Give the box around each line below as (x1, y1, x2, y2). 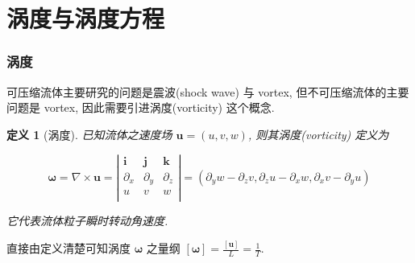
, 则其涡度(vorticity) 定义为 (247, 125, 389, 142)
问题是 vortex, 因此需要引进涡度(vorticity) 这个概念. (6, 99, 275, 116)
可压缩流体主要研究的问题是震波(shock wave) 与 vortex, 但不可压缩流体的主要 (6, 83, 409, 100)
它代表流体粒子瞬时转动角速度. (6, 212, 168, 229)
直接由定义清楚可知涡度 (6, 240, 131, 257)
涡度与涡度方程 (6, 2, 165, 35)
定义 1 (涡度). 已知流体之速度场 (6, 125, 172, 142)
